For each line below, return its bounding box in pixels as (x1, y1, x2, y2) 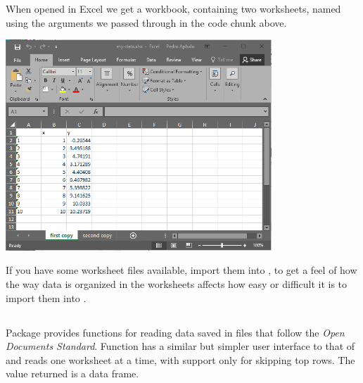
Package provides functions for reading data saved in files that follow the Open (6, 325, 345, 339)
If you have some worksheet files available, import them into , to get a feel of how (6, 263, 357, 277)
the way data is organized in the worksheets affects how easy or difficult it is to (6, 277, 348, 291)
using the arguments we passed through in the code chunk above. (6, 15, 287, 30)
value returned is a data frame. (6, 366, 139, 381)
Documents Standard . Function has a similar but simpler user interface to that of (6, 339, 355, 353)
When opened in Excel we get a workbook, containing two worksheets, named (6, 1, 341, 15)
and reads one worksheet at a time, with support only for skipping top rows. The (6, 352, 355, 367)
